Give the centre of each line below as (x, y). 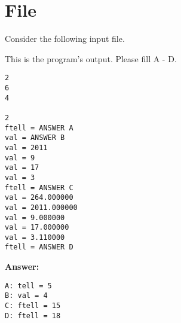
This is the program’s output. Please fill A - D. (91, 58)
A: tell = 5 (28, 286)
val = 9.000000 (35, 217)
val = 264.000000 (39, 198)
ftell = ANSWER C (39, 188)
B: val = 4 (26, 296)
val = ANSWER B (35, 138)
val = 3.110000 (35, 237)
